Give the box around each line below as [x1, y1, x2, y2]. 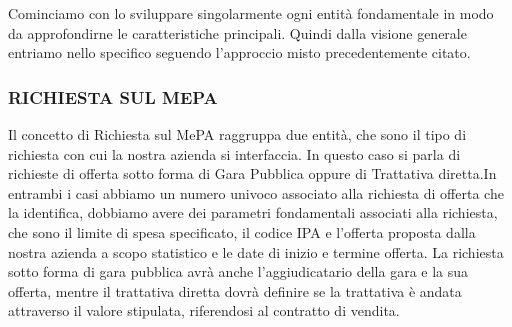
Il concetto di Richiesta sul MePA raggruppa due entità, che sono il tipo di [8, 124, 467, 144]
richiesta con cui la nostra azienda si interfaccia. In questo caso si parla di [8, 143, 461, 164]
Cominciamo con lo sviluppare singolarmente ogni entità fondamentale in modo [8, 3, 494, 23]
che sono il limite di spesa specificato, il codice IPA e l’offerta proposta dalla [8, 221, 476, 242]
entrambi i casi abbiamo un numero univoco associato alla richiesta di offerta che [8, 182, 504, 203]
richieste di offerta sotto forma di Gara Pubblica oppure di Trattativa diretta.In [8, 163, 497, 184]
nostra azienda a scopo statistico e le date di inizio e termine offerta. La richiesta [8, 241, 504, 262]
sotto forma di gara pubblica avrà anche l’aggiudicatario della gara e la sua [8, 261, 469, 282]
